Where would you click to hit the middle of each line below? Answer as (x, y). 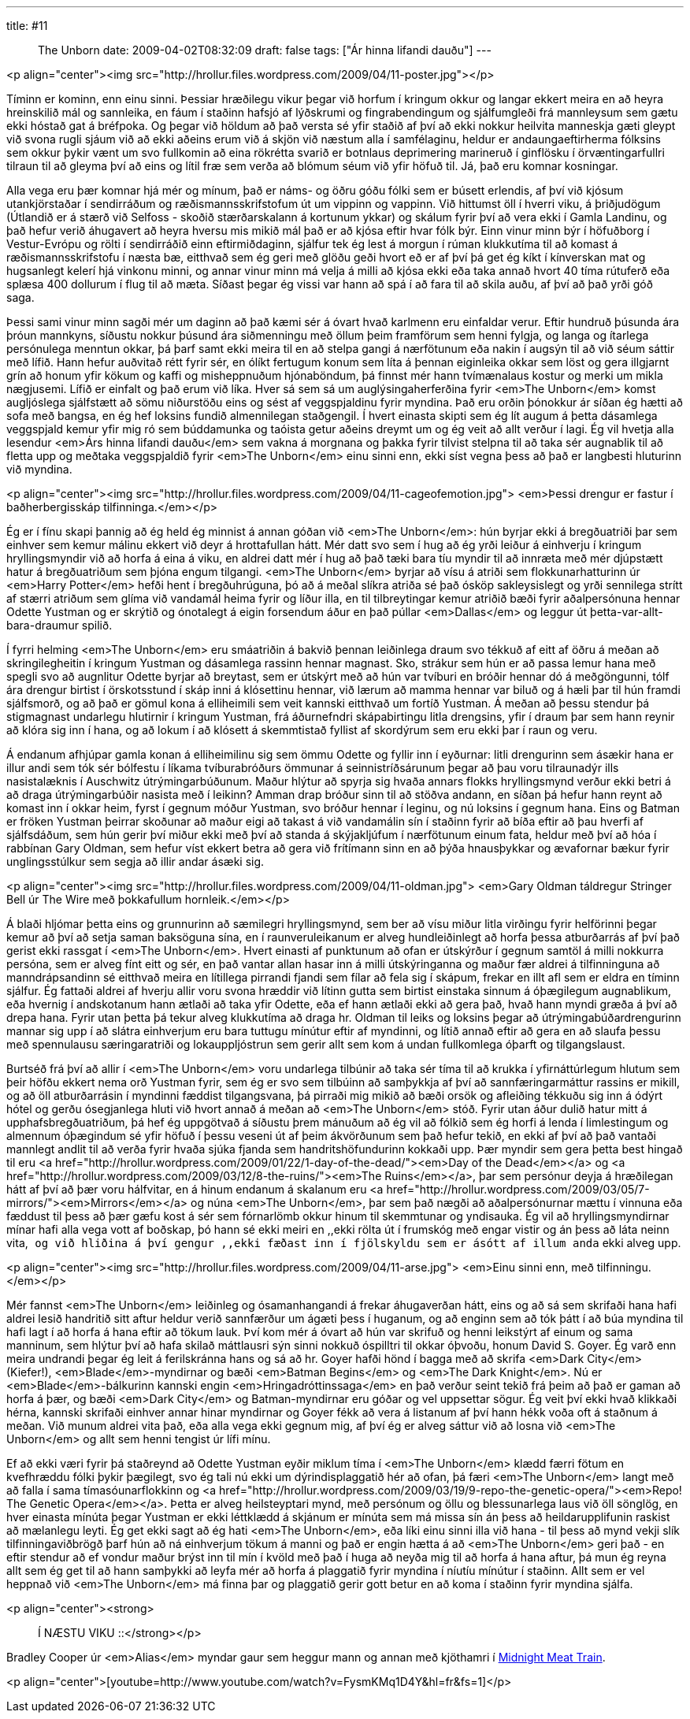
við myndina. (39, 469)
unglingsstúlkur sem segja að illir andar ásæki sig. (135, 861)
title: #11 (27, 26)
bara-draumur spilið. (59, 625)
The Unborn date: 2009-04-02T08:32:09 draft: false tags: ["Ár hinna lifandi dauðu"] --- (265, 50)
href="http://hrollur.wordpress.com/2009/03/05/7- (518, 1189)
